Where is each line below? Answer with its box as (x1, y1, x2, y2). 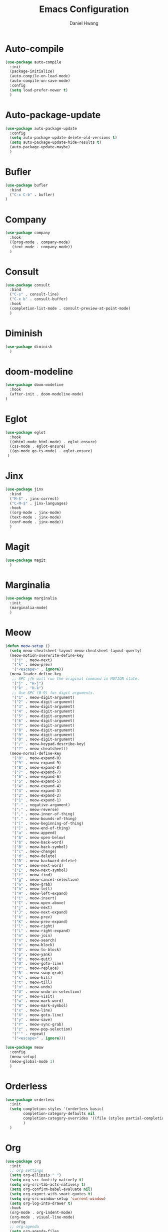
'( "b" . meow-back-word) (11, 840, 64, 845)
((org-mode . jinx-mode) (9, 510, 61, 516)
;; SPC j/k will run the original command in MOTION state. (11, 676, 140, 681)
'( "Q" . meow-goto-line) (11, 961, 64, 966)
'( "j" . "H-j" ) (11, 681, 43, 686)
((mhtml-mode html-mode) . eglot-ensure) (9, 439, 97, 444)
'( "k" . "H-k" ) (11, 685, 43, 690)
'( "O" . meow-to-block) (11, 947, 61, 952)
